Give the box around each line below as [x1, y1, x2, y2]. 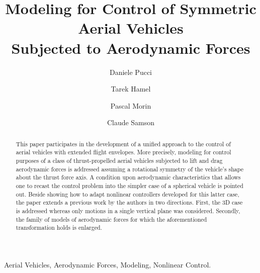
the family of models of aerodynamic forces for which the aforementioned [16, 215, 207, 223]
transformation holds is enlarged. [16, 223, 102, 232]
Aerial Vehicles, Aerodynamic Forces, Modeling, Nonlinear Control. [4, 259, 211, 269]
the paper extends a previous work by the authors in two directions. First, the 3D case [16, 198, 243, 207]
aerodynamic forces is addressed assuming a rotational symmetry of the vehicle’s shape [16, 164, 244, 173]
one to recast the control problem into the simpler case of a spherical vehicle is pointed [16, 181, 243, 190]
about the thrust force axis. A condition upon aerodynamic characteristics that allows [16, 173, 241, 181]
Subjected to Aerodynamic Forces [11, 37, 250, 58]
